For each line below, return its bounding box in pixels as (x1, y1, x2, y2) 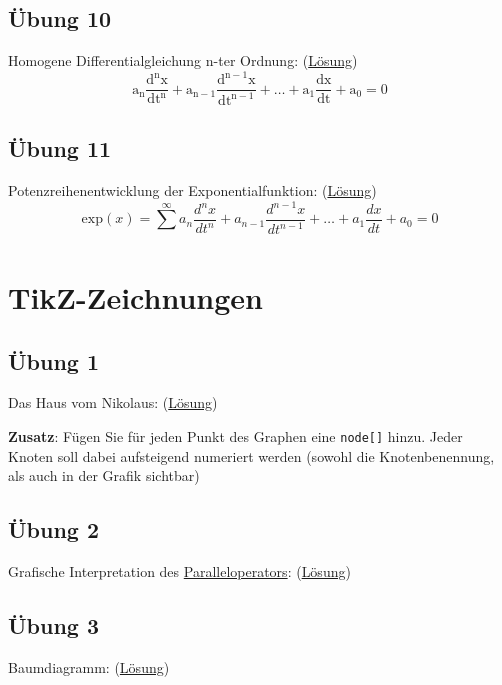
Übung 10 (8, 3, 112, 34)
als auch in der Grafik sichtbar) (8, 465, 200, 486)
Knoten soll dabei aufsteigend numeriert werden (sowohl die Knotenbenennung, (8, 445, 495, 466)
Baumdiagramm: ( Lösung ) (8, 656, 170, 677)
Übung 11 (8, 133, 112, 164)
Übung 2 (8, 514, 100, 545)
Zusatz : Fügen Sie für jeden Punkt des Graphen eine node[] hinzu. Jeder (8, 426, 463, 447)
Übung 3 (8, 610, 100, 641)
